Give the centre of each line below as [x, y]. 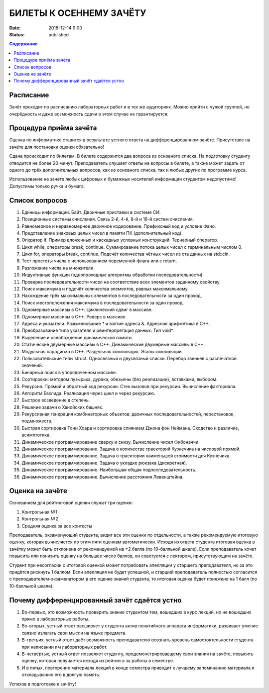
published [59, 34]
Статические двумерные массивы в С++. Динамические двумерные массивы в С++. [113, 345]
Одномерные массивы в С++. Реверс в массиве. [74, 316]
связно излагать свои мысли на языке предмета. [74, 633]
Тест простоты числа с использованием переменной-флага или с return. [99, 261]
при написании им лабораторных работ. [65, 647]
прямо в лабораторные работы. [56, 619]
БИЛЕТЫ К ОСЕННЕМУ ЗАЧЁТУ [78, 13]
